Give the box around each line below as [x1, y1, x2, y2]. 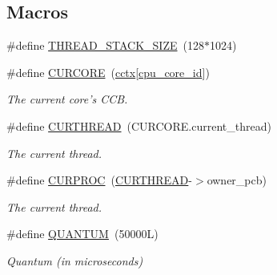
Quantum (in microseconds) [6, 252, 143, 269]
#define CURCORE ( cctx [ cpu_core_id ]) [6, 63, 210, 80]
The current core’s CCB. [6, 91, 128, 107]
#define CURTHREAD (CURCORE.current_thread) [6, 117, 271, 134]
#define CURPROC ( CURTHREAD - [6, 172, 192, 188]
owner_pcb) [207, 172, 267, 188]
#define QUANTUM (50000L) [6, 225, 159, 242]
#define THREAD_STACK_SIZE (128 [6, 37, 204, 54]
